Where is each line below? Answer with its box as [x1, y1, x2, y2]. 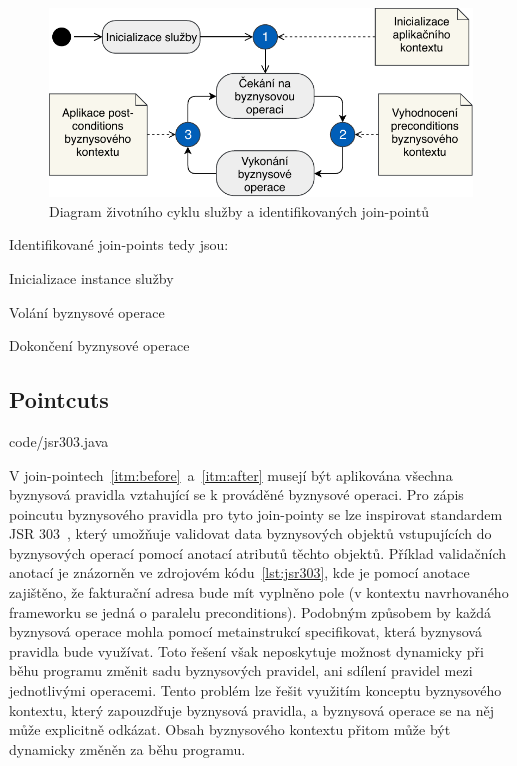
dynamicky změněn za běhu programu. [9, 738, 246, 759]
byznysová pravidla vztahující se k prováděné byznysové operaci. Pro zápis [9, 484, 464, 505]
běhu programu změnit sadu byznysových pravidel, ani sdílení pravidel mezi [9, 660, 473, 681]
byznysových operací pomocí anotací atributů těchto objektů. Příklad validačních [9, 542, 507, 563]
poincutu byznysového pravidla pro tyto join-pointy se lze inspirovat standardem [9, 503, 503, 524]
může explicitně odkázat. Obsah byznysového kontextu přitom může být [9, 719, 451, 740]
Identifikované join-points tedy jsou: [9, 234, 229, 255]
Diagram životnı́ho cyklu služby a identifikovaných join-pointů [49, 200, 429, 221]
